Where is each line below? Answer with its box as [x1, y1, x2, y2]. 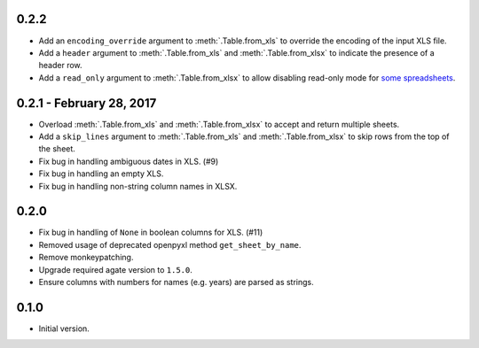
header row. [38, 60, 83, 71]
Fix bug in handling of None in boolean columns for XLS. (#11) [38, 227, 263, 238]
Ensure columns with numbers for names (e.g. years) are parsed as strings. [38, 277, 314, 288]
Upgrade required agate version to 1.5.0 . [38, 264, 192, 275]
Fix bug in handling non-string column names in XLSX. [38, 181, 238, 191]
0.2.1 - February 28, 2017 [16, 96, 157, 111]
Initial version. [38, 323, 90, 334]
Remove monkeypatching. [38, 252, 134, 263]
